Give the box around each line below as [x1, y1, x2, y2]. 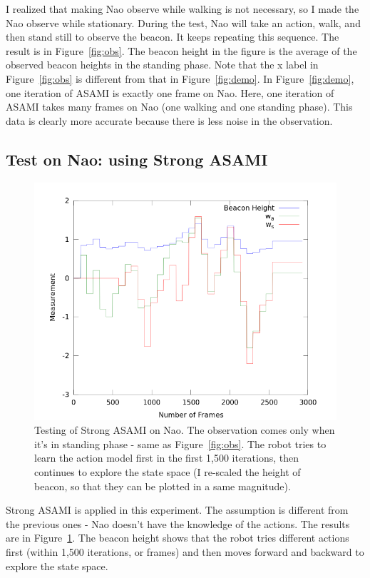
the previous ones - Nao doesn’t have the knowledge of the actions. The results [6, 516, 350, 531]
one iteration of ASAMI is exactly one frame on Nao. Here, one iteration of [6, 85, 334, 100]
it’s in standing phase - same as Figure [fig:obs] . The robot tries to [34, 436, 327, 451]
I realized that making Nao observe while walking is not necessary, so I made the [6, 1, 359, 16]
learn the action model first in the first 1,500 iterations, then [34, 450, 299, 465]
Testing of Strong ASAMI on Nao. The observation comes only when [34, 422, 335, 437]
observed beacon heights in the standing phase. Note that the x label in [6, 57, 319, 72]
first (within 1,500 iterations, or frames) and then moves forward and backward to [6, 544, 364, 559]
